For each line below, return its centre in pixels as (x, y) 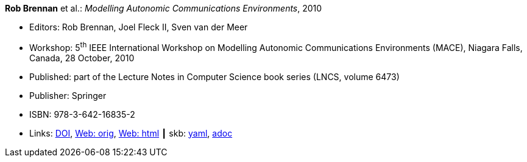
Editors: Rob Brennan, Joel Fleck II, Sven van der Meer (139, 27)
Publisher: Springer (68, 95)
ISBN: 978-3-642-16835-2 (82, 114)
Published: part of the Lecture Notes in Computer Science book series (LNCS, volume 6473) (214, 76)
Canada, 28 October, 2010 (82, 58)
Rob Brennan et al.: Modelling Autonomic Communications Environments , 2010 (164, 8)
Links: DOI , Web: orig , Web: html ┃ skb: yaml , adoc (131, 133)
